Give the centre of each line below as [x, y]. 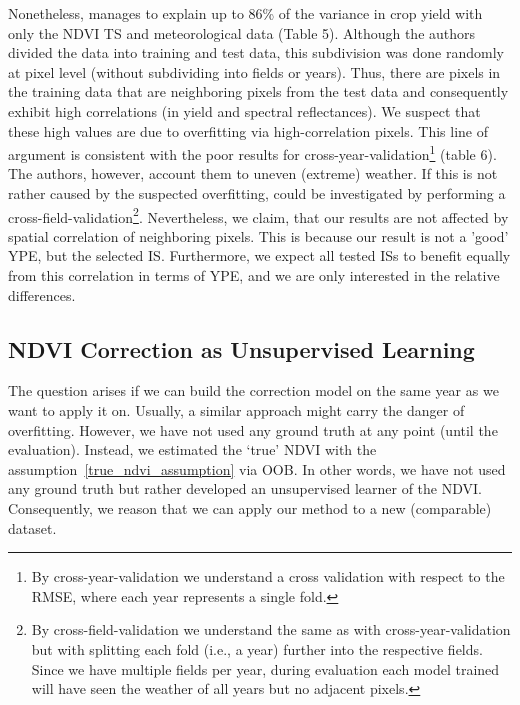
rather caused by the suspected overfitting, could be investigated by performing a [257, 193]
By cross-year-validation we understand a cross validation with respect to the [268, 576]
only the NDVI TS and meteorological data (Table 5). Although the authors [242, 32]
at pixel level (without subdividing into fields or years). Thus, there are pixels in [254, 71]
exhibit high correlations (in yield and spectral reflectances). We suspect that [244, 110]
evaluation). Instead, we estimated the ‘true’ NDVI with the [192, 449]
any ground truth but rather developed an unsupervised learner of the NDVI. [245, 488]
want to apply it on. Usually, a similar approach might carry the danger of [236, 410]
